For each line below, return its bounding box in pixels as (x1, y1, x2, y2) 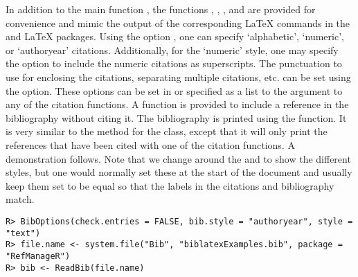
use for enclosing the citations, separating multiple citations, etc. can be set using (6, 69, 351, 84)
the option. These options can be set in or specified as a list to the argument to (6, 83, 343, 98)
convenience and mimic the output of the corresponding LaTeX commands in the (6, 15, 350, 30)
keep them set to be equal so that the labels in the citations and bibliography (6, 178, 334, 193)
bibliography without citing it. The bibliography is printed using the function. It (6, 110, 347, 125)
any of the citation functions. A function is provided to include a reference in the (6, 97, 349, 111)
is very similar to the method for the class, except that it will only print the (6, 124, 328, 138)
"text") (6, 228, 41, 238)
